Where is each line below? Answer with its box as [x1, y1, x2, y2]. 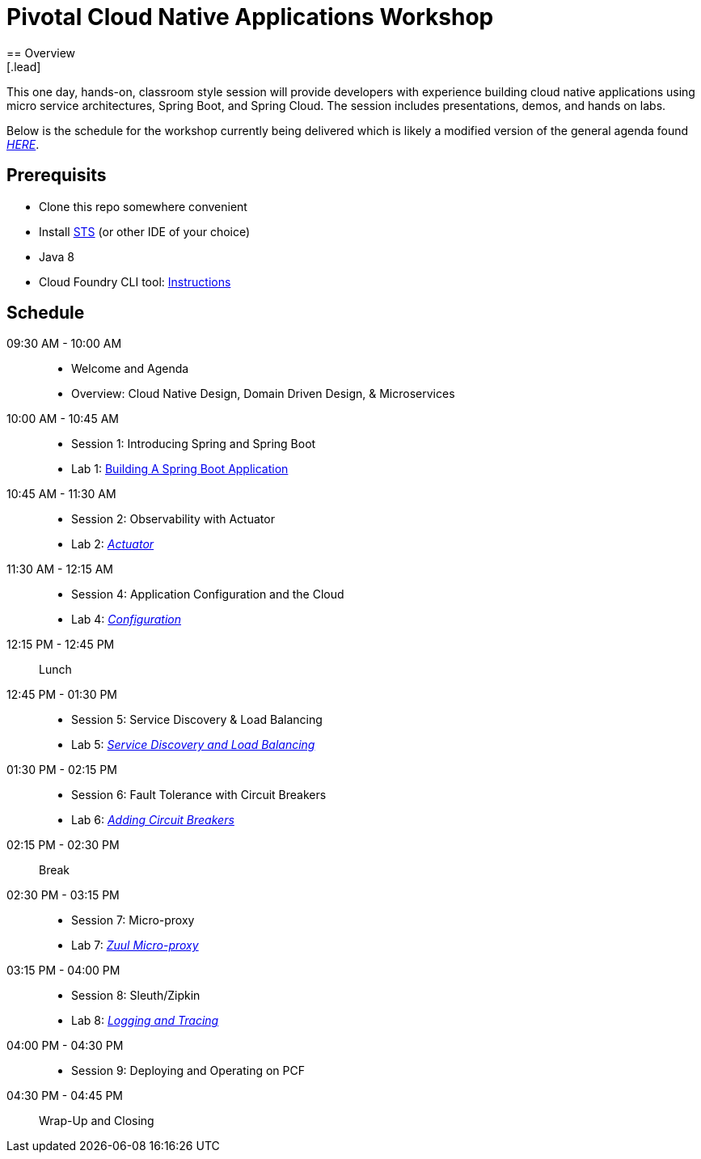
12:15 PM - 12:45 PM [6, 637, 115, 652]
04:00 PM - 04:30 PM [6, 1038, 124, 1053]
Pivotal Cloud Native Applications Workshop [6, 3, 494, 31]
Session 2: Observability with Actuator [71, 512, 275, 527]
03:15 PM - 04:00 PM [6, 963, 120, 978]
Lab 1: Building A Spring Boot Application [71, 462, 289, 476]
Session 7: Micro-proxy [71, 913, 195, 928]
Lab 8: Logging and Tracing [71, 1013, 219, 1028]
